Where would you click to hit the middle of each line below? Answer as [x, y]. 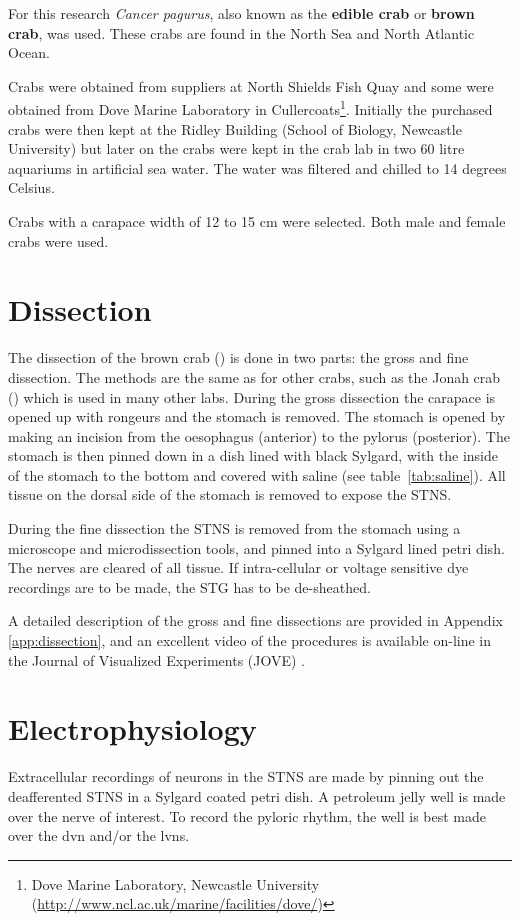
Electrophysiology [132, 728]
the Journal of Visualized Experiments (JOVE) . [156, 659]
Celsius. [31, 187]
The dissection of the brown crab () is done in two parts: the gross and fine [238, 357]
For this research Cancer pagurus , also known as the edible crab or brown [241, 13]
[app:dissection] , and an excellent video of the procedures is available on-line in [250, 640]
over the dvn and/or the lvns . [99, 835]
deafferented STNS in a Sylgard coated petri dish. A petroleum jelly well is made [257, 795]
